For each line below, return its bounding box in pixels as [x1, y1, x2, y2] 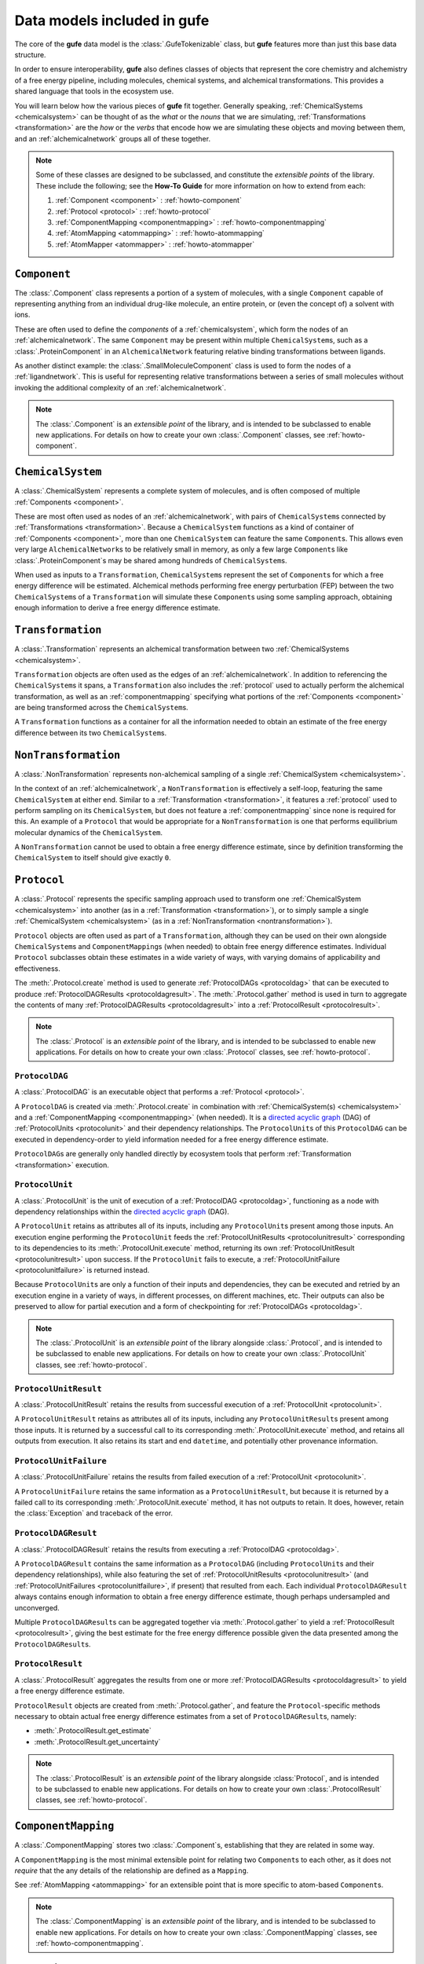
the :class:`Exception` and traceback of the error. [14, 1508, 173, 1518]
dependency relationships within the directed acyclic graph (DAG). [14, 1207, 229, 1217]
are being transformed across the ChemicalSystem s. [14, 703, 188, 713]
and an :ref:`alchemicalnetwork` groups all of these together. [14, 134, 211, 143]
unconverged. [14, 1603, 60, 1612]
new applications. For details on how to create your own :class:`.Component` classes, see [35, 431, 326, 439]
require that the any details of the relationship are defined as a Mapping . [14, 1866, 249, 1875]
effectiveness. [14, 963, 60, 973]
